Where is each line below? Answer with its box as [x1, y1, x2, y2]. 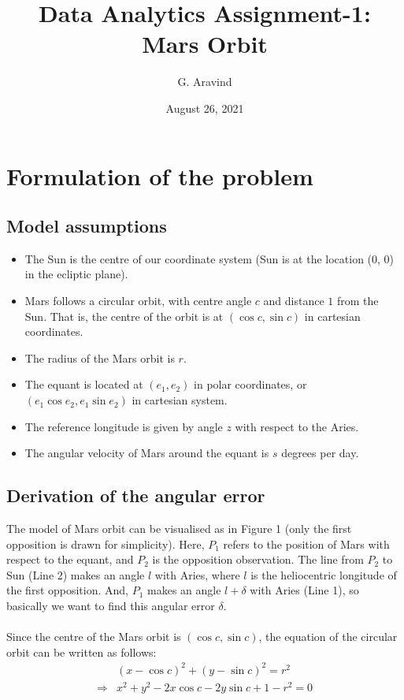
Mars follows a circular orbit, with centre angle [24, 292, 252, 309]
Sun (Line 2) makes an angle [6, 566, 145, 583]
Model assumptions [6, 214, 167, 238]
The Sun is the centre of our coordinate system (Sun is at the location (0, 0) [24, 250, 395, 266]
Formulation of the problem [6, 159, 313, 192]
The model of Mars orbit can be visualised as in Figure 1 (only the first [6, 520, 352, 537]
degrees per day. [281, 445, 359, 461]
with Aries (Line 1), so [250, 582, 359, 598]
